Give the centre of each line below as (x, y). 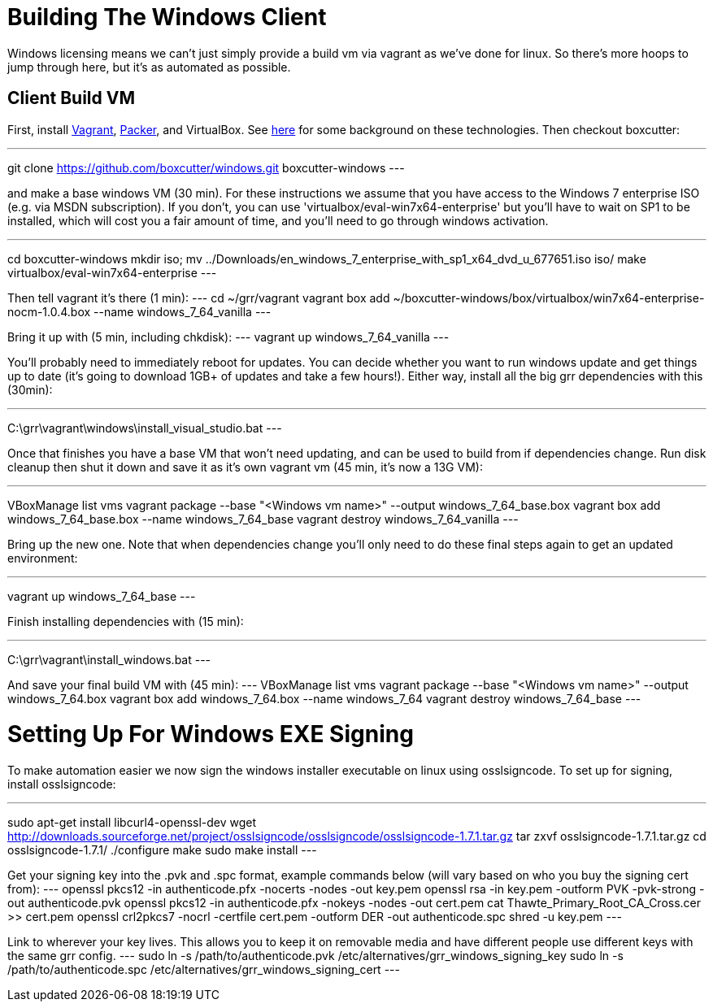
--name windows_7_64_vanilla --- (183, 311)
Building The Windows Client (167, 17)
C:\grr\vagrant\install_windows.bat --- (109, 659)
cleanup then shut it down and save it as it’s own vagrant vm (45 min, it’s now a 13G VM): (245, 467)
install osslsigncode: (62, 784)
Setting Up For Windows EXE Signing (211, 734)
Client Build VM (71, 98)
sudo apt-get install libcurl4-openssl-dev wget (132, 823)
